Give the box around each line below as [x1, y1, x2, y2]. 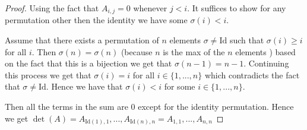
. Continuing [243, 57, 289, 69]
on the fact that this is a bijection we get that [5, 57, 172, 69]
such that [229, 34, 264, 46]
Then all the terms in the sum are [5, 100, 128, 113]
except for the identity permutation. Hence [138, 100, 294, 113]
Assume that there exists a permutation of [5, 34, 159, 46]
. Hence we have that [46, 80, 123, 93]
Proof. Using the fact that [5, 2, 99, 14]
